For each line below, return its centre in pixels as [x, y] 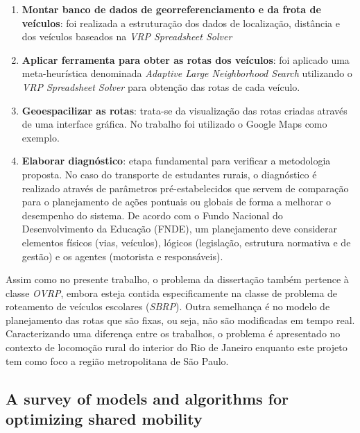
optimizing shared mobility [104, 419]
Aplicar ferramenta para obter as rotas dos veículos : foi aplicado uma [186, 59]
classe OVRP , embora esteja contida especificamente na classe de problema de [172, 292]
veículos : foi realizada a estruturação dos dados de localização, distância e [181, 23]
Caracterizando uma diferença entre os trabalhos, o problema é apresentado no [173, 333]
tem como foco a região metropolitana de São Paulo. [117, 360]
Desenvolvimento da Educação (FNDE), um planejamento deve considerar [180, 229]
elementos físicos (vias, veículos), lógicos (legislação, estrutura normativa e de [186, 242]
